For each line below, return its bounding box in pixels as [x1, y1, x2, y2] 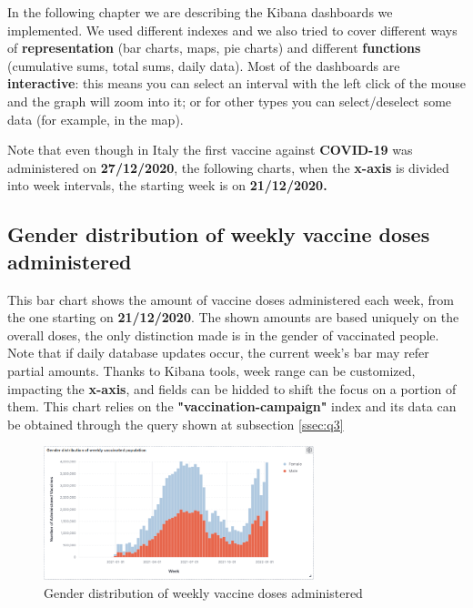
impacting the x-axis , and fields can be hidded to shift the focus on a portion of [7, 379, 457, 398]
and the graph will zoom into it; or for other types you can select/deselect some [7, 91, 452, 110]
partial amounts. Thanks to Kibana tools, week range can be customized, [7, 360, 416, 380]
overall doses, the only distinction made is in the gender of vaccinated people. [7, 325, 439, 344]
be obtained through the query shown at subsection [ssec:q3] [7, 414, 344, 433]
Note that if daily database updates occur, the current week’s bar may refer [7, 343, 429, 362]
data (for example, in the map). [7, 109, 184, 128]
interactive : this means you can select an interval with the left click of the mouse [7, 74, 466, 93]
